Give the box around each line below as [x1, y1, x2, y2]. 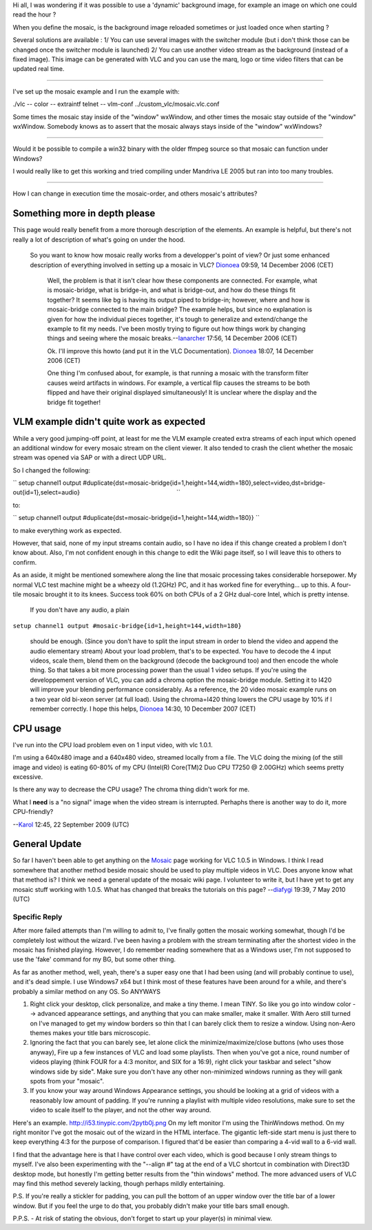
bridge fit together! [47, 398, 101, 406]
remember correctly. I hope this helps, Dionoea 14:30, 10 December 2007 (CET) [30, 705, 256, 713]
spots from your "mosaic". [30, 1077, 105, 1085]
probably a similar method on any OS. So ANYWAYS [12, 987, 161, 995]
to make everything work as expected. [12, 526, 122, 534]
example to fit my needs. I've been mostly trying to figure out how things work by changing [47, 324, 306, 333]
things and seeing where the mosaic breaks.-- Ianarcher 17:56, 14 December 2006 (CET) [47, 334, 298, 342]
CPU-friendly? [12, 808, 54, 816]
